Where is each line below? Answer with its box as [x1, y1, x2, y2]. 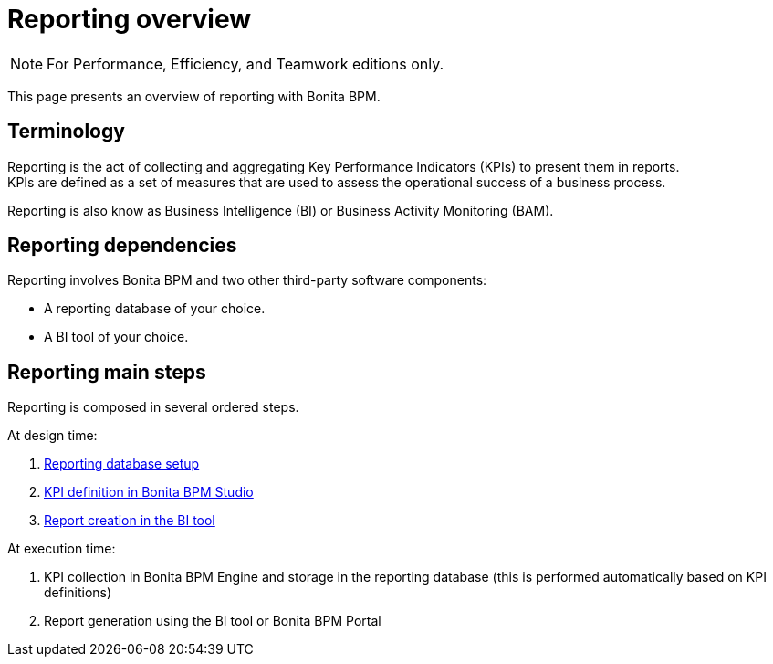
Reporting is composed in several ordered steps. [7, 399, 299, 416]
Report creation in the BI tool [44, 512, 215, 529]
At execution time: [7, 541, 116, 557]
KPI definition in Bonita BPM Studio [44, 484, 254, 501]
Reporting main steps [7, 360, 206, 384]
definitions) [44, 585, 112, 601]
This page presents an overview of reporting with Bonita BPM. [7, 88, 381, 104]
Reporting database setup [44, 456, 200, 472]
